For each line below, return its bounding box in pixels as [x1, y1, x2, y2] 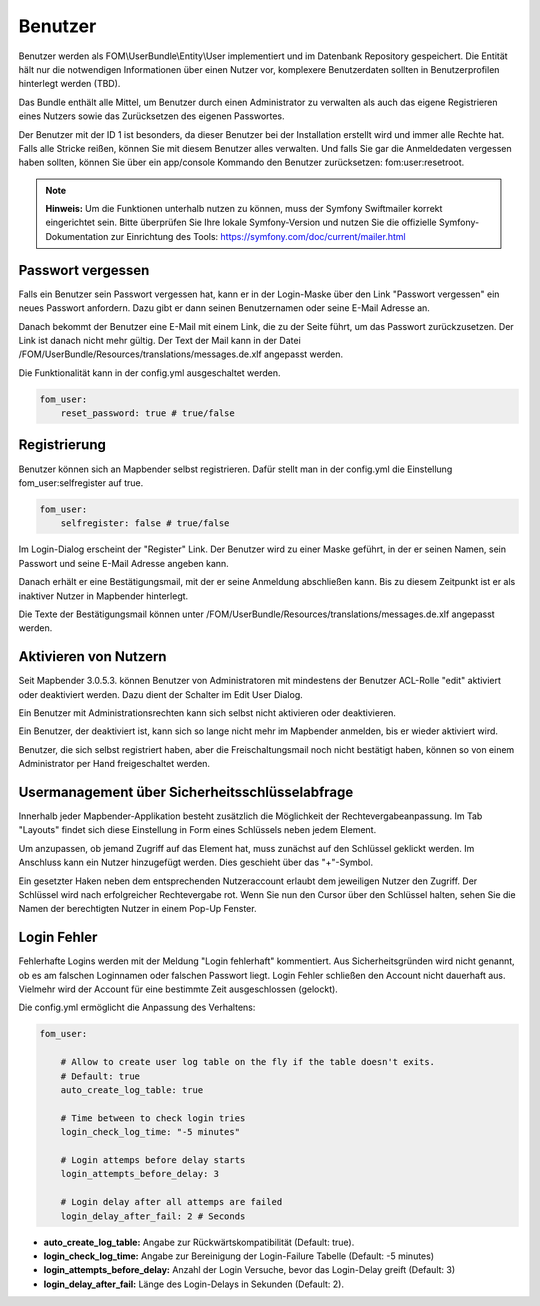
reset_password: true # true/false [60, 408, 235, 419]
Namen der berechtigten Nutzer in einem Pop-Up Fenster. [18, 903, 257, 915]
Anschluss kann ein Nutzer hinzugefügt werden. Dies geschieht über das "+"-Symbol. [18, 856, 374, 869]
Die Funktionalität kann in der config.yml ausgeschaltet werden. [18, 366, 281, 379]
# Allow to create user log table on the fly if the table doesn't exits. [60, 1056, 435, 1068]
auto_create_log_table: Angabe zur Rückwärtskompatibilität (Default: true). [43, 1236, 355, 1248]
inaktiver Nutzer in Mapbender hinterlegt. [18, 590, 189, 602]
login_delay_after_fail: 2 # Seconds [60, 1210, 246, 1222]
